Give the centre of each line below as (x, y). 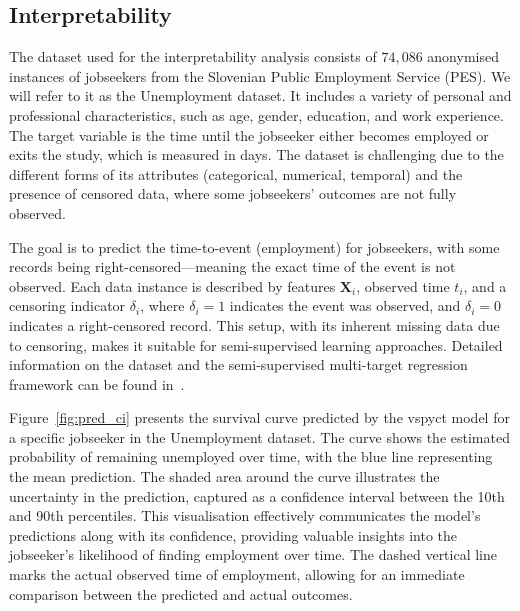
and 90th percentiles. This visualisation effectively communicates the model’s (245, 515)
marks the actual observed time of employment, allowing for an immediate (237, 574)
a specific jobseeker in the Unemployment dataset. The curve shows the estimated (259, 436)
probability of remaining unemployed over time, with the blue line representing (251, 456)
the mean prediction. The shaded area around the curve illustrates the (224, 476)
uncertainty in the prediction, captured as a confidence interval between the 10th (257, 495)
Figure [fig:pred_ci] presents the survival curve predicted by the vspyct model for (259, 417)
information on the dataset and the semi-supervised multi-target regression (238, 364)
